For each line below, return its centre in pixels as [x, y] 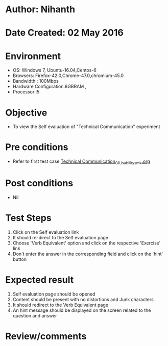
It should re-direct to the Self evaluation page [61, 237]
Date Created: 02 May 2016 [64, 33]
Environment [33, 56]
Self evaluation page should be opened [54, 294]
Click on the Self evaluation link [46, 232]
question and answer [35, 315]
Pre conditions [37, 147]
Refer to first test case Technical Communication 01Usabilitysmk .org [81, 162]
